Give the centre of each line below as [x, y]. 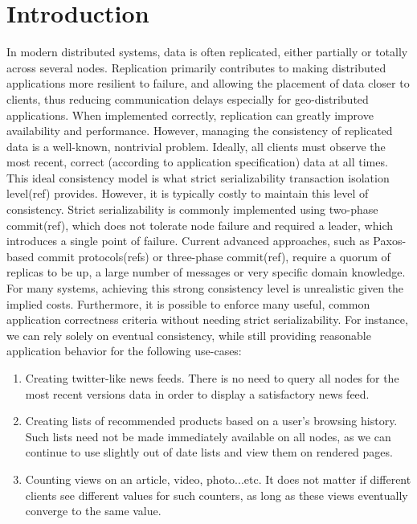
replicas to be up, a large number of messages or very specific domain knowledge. [206, 272]
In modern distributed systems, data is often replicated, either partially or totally [207, 52]
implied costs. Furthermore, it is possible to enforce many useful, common [188, 303]
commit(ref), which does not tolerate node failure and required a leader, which [200, 225]
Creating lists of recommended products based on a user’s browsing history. [211, 421]
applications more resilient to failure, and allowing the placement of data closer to [208, 83]
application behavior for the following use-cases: [124, 351]
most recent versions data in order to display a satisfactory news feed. [197, 393]
